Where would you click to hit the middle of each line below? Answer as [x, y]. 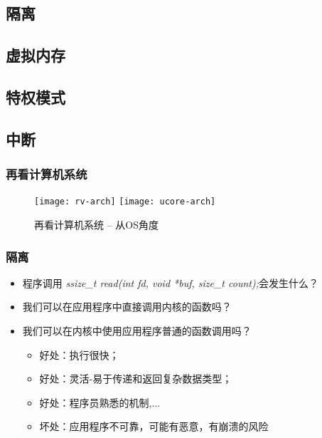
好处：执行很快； [79, 354]
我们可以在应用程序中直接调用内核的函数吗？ [127, 307]
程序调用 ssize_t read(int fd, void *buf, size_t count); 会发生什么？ [170, 282]
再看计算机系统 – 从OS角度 [96, 224]
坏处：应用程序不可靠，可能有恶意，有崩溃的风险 [154, 426]
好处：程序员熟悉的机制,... [100, 402]
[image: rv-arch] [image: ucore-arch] [125, 202]
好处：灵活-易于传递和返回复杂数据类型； [136, 379]
